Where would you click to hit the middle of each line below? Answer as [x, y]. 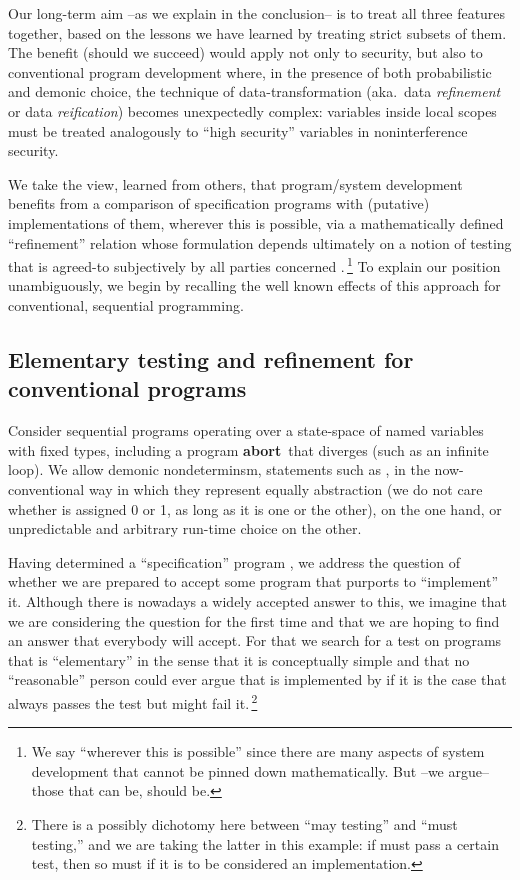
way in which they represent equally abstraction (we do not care [285, 488]
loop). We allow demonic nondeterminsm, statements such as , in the [219, 469]
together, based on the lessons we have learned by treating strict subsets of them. [257, 32]
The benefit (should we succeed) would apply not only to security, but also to [245, 52]
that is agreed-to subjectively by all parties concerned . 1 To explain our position [254, 264]
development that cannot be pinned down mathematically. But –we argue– [260, 770]
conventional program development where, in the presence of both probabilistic [250, 71]
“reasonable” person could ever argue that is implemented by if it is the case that [257, 679]
